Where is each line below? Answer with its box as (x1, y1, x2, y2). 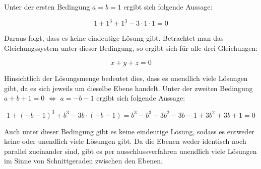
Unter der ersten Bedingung (4, 2, 90, 12)
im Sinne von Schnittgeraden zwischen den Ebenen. (4, 155, 163, 166)
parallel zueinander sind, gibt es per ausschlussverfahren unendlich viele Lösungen (4, 145, 257, 156)
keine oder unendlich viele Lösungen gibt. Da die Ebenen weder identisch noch (4, 136, 246, 146)
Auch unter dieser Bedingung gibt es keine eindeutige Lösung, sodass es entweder (4, 126, 254, 136)
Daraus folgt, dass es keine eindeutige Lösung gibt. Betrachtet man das (4, 33, 224, 43)
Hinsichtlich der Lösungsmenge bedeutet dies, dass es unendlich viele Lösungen (4, 73, 248, 83)
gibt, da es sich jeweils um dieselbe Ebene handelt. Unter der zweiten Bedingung (4, 82, 253, 93)
